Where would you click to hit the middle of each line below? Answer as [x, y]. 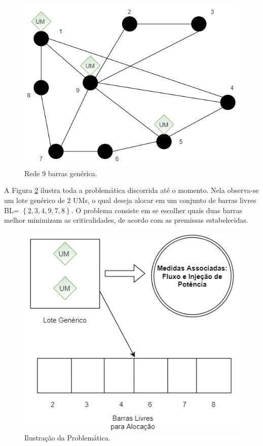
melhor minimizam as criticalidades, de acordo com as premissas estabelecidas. [126, 220]
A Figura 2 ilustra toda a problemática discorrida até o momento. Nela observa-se [131, 190]
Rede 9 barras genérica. [61, 173]
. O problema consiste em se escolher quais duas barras [157, 210]
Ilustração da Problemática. [67, 438]
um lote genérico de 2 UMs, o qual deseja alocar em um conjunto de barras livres [130, 200]
